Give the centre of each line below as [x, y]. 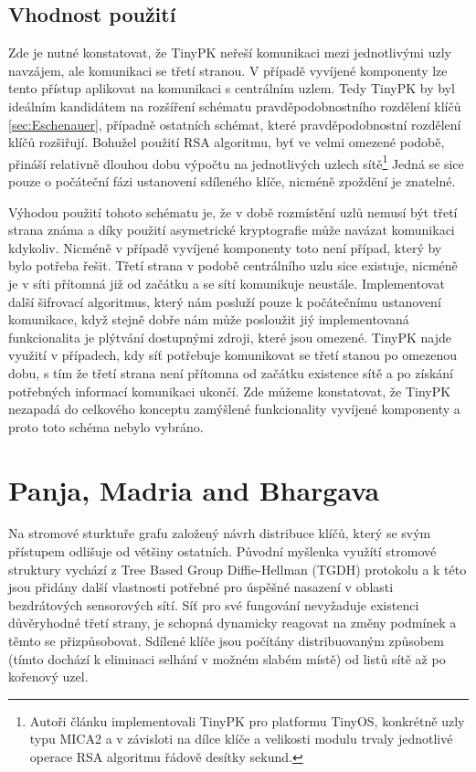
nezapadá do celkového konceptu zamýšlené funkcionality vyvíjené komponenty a [234, 409]
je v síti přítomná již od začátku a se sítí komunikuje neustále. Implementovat [227, 283]
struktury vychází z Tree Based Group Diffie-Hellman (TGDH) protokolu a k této [238, 569]
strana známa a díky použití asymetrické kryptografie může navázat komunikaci [232, 230]
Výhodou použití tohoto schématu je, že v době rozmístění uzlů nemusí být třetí [233, 212]
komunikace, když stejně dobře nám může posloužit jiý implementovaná [209, 319]
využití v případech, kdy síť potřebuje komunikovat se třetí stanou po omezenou [233, 355]
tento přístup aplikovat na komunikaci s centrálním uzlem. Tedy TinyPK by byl [232, 88]
